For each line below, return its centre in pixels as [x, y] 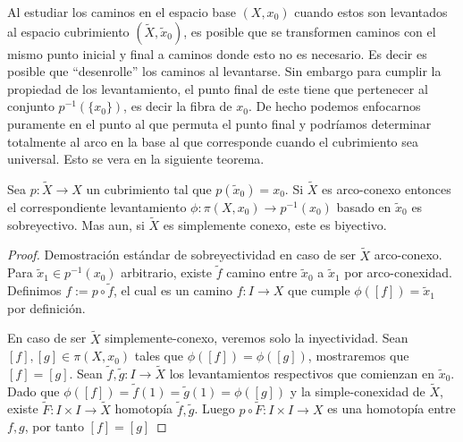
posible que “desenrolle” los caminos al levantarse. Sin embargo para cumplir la [224, 71]
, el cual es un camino [173, 290]
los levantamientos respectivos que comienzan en [302, 374]
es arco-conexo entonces [387, 188]
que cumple [319, 290]
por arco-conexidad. [398, 272]
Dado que [34, 391]
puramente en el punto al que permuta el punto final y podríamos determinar [219, 123]
